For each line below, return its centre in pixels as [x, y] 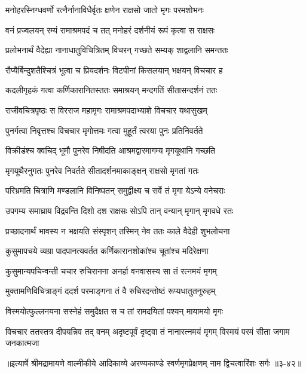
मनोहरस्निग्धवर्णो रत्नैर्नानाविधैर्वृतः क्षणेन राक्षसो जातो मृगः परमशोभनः [105, 10]
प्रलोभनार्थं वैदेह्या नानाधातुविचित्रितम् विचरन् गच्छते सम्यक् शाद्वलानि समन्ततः [117, 50]
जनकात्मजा [22, 343]
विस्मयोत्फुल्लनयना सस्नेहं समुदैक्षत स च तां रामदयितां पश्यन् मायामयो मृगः [114, 311]
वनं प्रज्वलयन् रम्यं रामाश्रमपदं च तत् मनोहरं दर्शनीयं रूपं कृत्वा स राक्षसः [110, 30]
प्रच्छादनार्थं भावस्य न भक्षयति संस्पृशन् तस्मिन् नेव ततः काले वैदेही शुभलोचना [118, 230]
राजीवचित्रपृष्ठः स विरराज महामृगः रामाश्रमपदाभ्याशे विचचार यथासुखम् [106, 110]
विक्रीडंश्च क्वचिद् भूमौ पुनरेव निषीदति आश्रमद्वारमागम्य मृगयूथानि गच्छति [110, 150]
